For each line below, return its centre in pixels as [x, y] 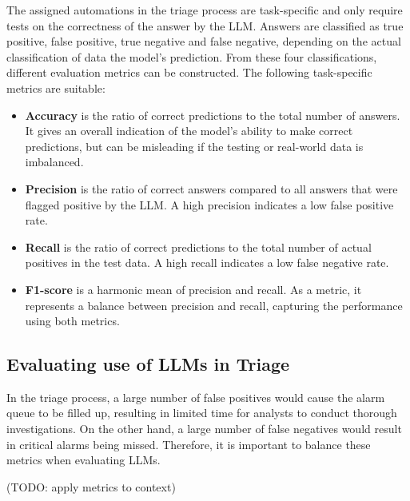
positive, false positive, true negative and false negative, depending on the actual [204, 41]
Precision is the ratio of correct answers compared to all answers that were [211, 188]
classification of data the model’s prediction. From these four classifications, [192, 56]
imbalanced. [54, 162]
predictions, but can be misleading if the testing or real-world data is [194, 146]
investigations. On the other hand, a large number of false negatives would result [204, 429]
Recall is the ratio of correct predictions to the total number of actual [198, 247]
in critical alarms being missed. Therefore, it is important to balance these [189, 444]
